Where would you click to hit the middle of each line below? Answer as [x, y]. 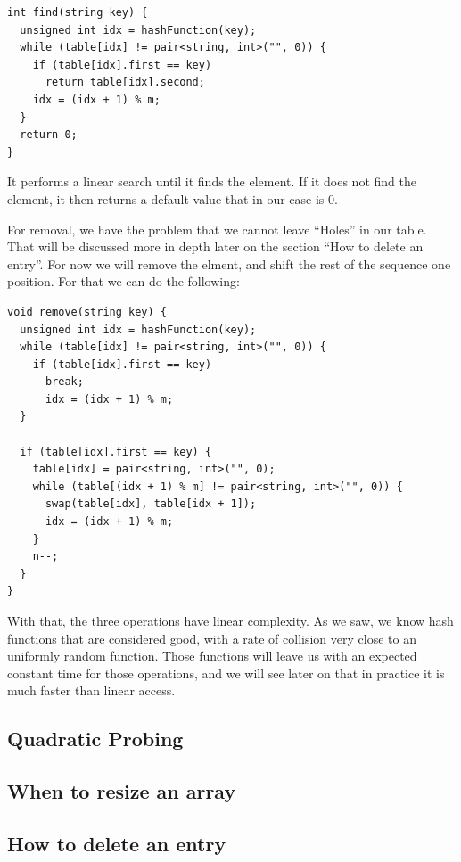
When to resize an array [122, 791]
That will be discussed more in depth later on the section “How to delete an [215, 246]
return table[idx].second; [125, 82]
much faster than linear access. [91, 690]
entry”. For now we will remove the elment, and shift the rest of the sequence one [229, 263]
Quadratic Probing [95, 739]
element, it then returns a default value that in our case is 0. [173, 198]
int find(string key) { [78, 12]
